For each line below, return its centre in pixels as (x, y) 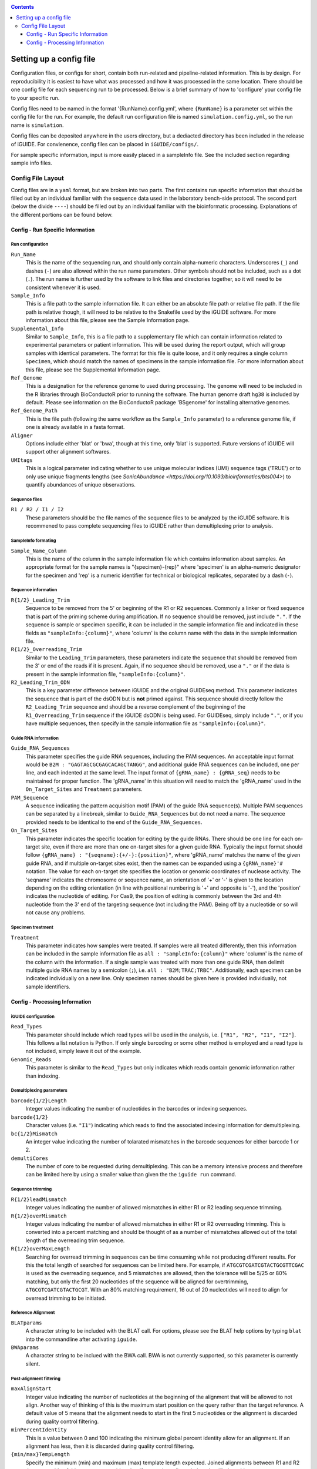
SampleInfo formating (33, 541)
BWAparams (25, 1348)
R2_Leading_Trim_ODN (41, 682)
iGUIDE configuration (33, 1017)
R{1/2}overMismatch (39, 1216)
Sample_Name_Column (39, 551)
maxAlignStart (31, 1389)
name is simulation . (37, 125)
